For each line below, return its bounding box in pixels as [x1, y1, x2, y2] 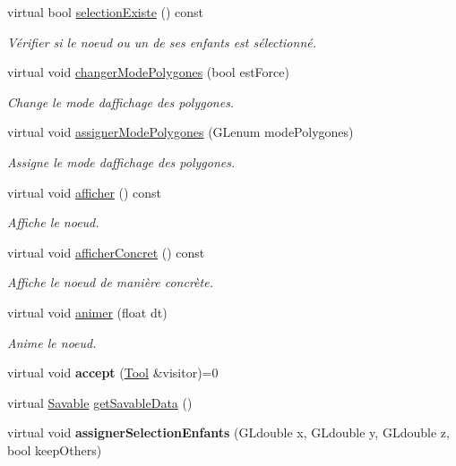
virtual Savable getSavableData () [7, 393, 193, 411]
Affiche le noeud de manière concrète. [7, 273, 213, 292]
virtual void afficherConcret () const [7, 242, 205, 261]
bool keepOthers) [7, 440, 102, 459]
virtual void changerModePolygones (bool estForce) [7, 63, 289, 81]
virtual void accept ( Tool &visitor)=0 [7, 363, 219, 382]
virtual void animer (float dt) [7, 302, 168, 321]
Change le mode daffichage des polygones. [7, 92, 235, 111]
